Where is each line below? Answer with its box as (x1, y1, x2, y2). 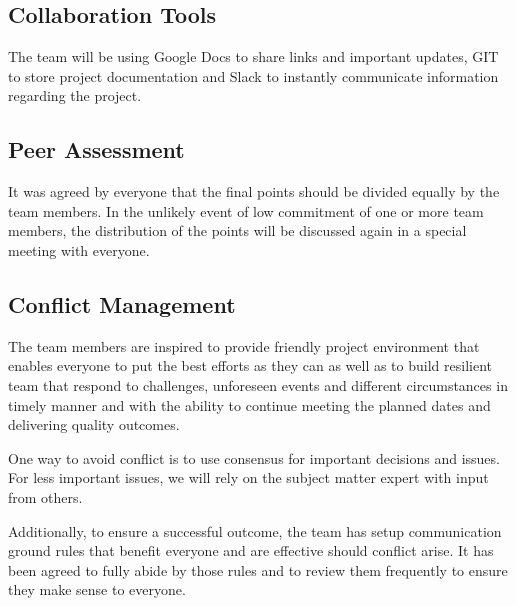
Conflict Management (8, 288, 236, 319)
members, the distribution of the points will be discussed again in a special (8, 220, 467, 241)
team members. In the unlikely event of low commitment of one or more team (8, 200, 484, 221)
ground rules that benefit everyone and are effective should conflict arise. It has (8, 540, 494, 561)
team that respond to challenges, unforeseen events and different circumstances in (8, 374, 508, 395)
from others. (8, 486, 83, 507)
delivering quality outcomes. (8, 414, 180, 435)
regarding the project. (8, 85, 142, 106)
